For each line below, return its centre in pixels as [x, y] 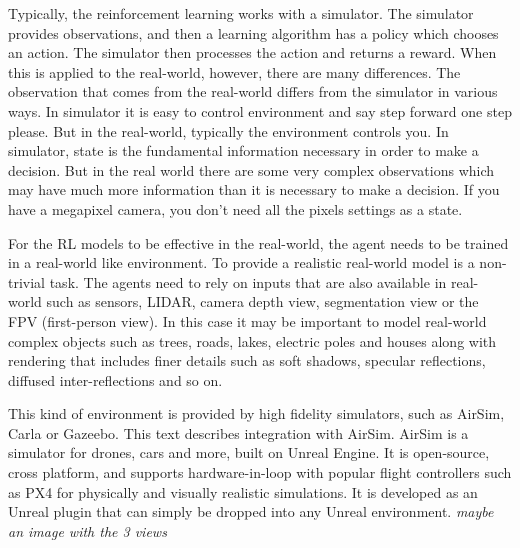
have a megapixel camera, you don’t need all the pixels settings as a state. [235, 208]
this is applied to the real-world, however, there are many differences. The [234, 71]
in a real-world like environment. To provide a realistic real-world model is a [241, 262]
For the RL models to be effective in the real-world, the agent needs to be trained [258, 242]
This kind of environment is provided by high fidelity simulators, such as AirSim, [256, 413]
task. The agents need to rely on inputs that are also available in [248, 281]
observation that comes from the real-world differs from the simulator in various [253, 91]
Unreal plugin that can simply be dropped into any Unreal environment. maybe [251, 511]
